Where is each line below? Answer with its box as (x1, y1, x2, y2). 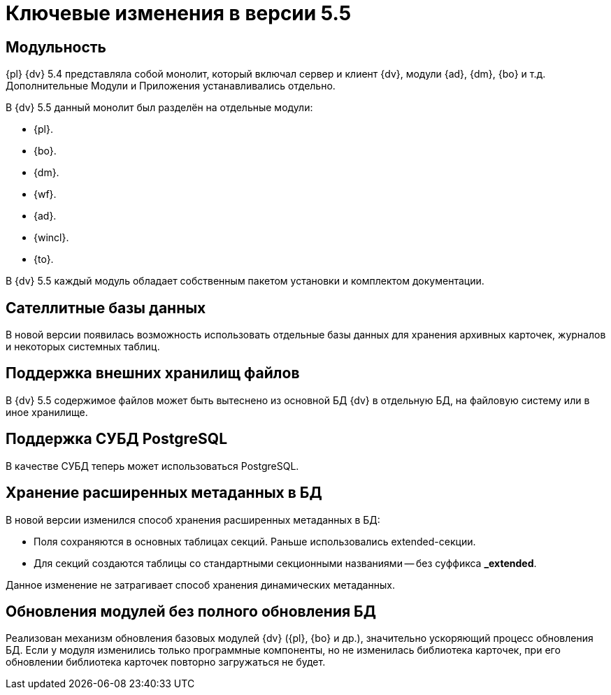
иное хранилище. (6, 406, 88, 418)
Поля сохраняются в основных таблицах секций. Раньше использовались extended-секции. (34, 535, 476, 547)
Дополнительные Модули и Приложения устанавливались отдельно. (6, 80, 336, 92)
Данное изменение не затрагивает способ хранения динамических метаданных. (6, 578, 395, 591)
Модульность (6, 38, 107, 56)
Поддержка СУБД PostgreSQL (6, 430, 227, 448)
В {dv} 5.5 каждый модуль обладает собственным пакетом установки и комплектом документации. (6, 275, 484, 287)
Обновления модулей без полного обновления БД (6, 602, 376, 620)
